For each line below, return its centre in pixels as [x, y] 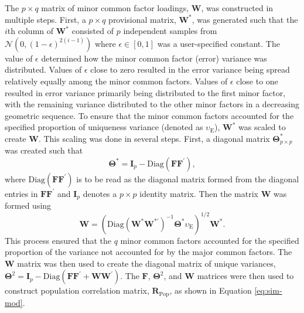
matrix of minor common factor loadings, [115, 8]
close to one [257, 81]
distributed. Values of [43, 69]
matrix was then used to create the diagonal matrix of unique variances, [146, 263]
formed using [28, 205]
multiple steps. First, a [45, 19]
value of [19, 58]
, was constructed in [237, 8]
